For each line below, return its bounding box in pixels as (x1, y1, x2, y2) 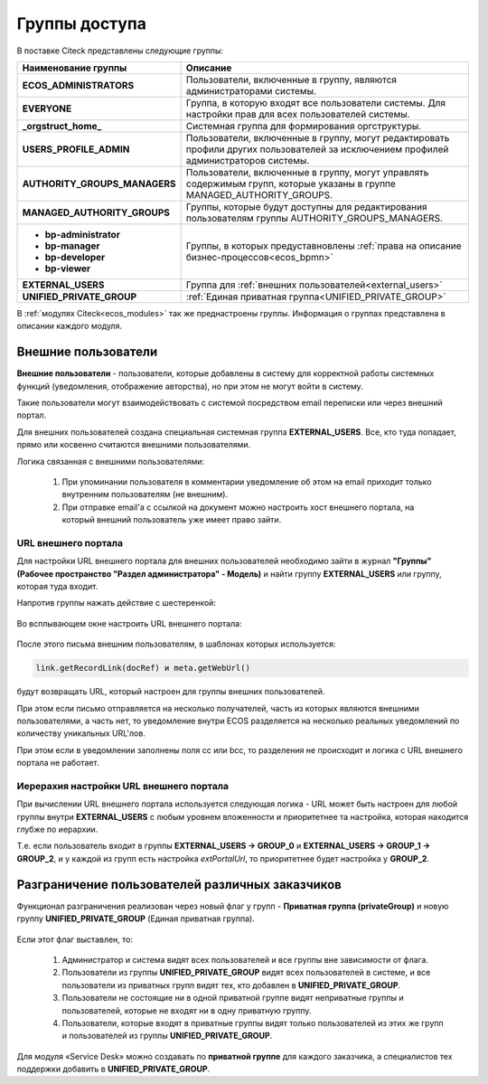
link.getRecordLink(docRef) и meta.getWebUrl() (35, 663, 250, 674)
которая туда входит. (16, 581, 99, 592)
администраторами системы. (185, 84, 316, 97)
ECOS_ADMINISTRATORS (22, 79, 135, 91)
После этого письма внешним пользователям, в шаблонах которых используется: (16, 638, 336, 650)
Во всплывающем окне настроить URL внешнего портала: (16, 617, 243, 628)
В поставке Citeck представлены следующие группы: (16, 45, 224, 56)
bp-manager (44, 240, 100, 252)
